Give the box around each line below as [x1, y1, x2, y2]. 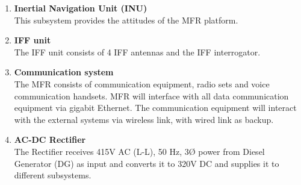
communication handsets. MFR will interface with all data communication [14, 89, 289, 102]
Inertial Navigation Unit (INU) [14, 2, 147, 14]
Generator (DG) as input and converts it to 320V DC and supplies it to [14, 157, 279, 169]
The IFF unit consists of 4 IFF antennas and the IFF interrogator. [14, 45, 261, 58]
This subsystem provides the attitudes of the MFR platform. [14, 13, 238, 26]
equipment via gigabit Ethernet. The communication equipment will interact [14, 101, 297, 114]
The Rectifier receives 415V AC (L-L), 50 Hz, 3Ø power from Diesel [14, 145, 265, 157]
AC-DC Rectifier [14, 133, 86, 146]
